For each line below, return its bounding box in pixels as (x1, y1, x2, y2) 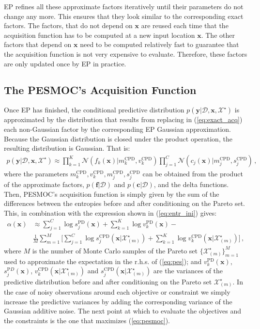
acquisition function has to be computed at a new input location (4, 30, 195, 40)
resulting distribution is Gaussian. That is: (4, 143, 130, 153)
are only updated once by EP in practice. (4, 58, 126, 68)
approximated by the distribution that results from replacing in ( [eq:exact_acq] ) (4, 114, 243, 125)
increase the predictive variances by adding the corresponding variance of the (4, 296, 232, 306)
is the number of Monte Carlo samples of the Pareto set (32, 245, 198, 255)
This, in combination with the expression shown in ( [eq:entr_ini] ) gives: (4, 207, 217, 218)
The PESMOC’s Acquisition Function (4, 82, 197, 97)
